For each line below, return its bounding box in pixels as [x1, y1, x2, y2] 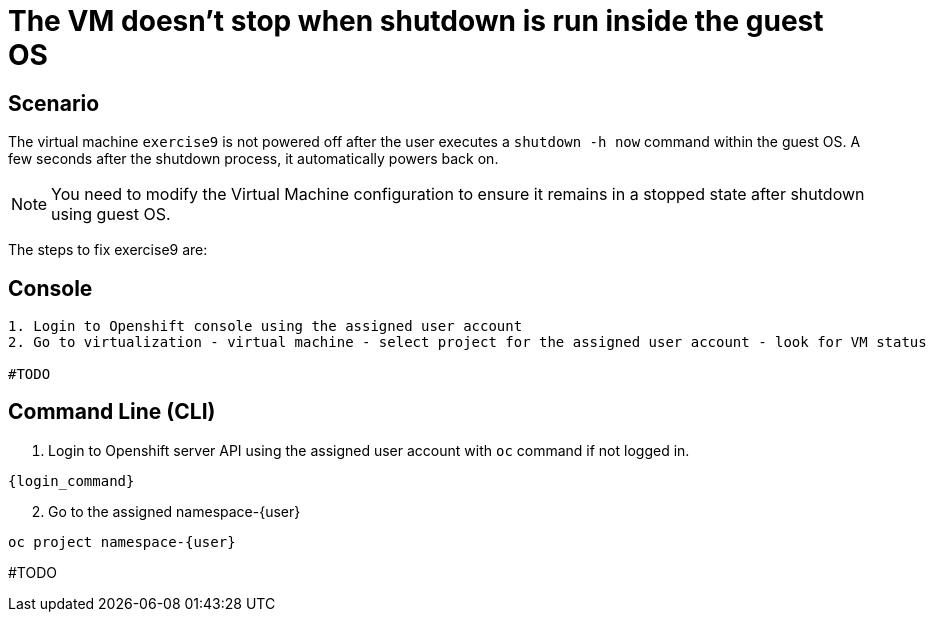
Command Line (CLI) [8, 399, 216, 425]
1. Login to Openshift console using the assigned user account [8, 318, 523, 335]
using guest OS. [51, 204, 171, 225]
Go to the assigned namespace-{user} [48, 502, 301, 520]
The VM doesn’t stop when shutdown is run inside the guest [8, 4, 824, 38]
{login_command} [8, 472, 135, 489]
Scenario [8, 90, 100, 116]
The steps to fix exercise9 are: [8, 241, 208, 259]
